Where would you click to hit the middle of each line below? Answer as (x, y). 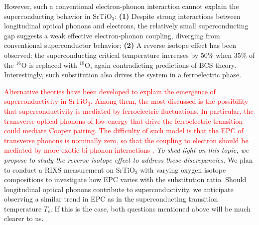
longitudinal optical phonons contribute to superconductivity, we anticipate (119, 189)
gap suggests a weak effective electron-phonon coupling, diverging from (112, 35)
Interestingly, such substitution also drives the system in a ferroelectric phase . (123, 75)
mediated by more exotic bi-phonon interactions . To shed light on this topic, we (127, 150)
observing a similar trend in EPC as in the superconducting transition (111, 199)
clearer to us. (24, 218)
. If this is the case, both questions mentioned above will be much (150, 208)
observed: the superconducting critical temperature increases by (101, 55)
